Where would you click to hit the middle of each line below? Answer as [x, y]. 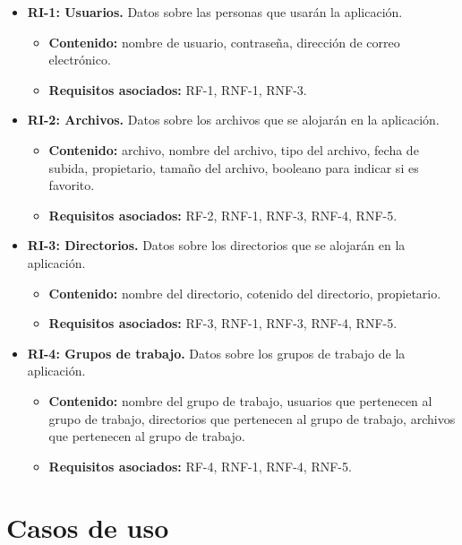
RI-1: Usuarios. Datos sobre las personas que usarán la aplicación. [215, 12]
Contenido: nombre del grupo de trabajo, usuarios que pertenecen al [240, 400]
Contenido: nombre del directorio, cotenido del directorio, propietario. [245, 293]
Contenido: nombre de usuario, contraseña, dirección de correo [224, 42]
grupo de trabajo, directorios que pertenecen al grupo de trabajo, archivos [252, 418]
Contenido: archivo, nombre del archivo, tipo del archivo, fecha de [234, 149]
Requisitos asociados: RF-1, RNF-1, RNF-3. [178, 89]
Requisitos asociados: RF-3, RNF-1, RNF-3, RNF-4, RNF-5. [223, 323]
